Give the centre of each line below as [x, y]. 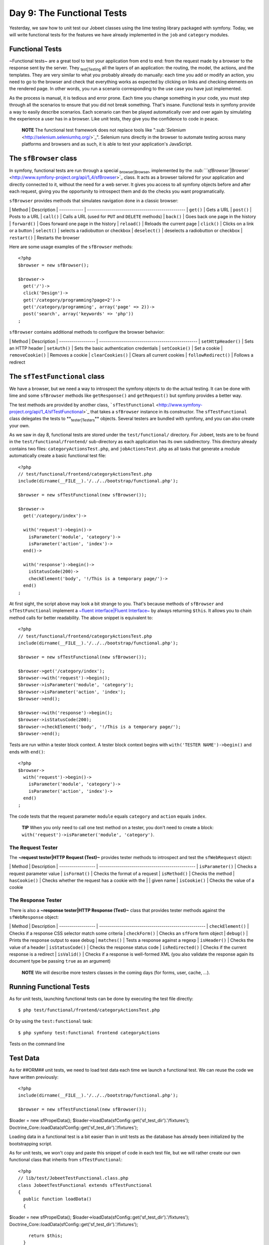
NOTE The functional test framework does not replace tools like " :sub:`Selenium [104, 130]
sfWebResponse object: [34, 917]
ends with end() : [27, 751]
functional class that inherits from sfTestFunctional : [66, 1160]
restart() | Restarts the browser [44, 238]
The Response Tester [36, 900]
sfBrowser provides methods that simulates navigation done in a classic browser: [94, 200]
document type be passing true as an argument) [60, 961]
